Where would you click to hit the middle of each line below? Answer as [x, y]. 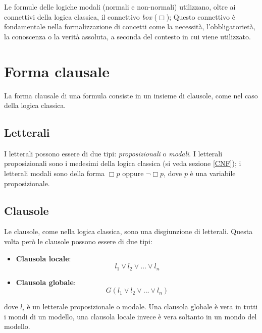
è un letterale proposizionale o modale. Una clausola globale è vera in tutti [142, 307]
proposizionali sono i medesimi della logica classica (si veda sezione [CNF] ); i [123, 163]
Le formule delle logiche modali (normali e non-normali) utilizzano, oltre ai [120, 7]
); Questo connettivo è [201, 16]
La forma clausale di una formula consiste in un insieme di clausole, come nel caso [131, 95]
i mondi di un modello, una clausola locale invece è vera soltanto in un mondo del [130, 316]
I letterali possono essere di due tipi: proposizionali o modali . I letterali [113, 153]
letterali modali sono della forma [55, 173]
